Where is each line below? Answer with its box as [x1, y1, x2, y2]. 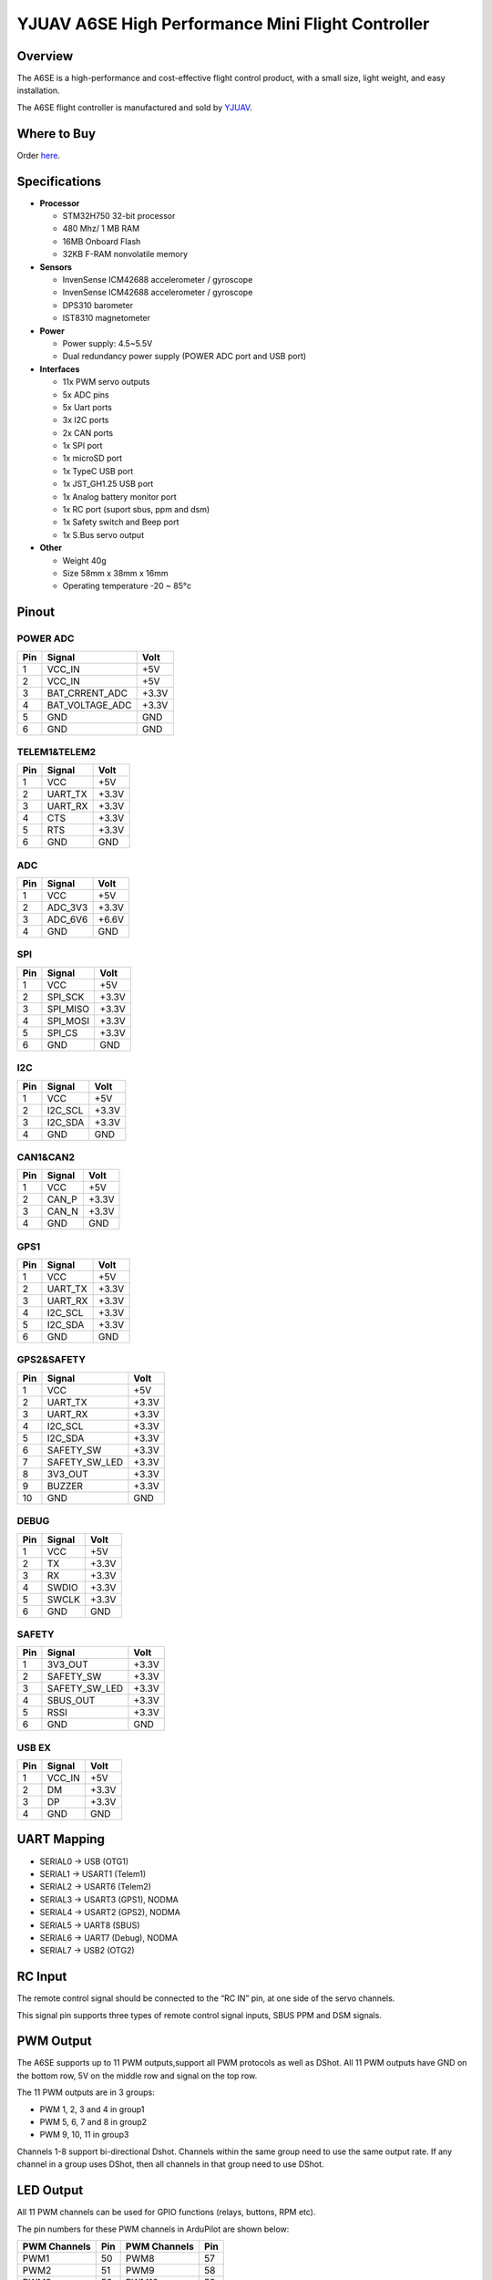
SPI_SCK [46, 990, 85, 1003]
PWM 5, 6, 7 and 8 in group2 [39, 2117, 148, 2128]
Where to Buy [16, 126, 96, 141]
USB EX [16, 1741, 52, 1754]
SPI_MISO [46, 1002, 90, 1015]
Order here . [16, 150, 61, 161]
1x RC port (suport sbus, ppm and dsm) [62, 504, 210, 515]
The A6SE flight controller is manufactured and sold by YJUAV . [16, 101, 252, 113]
